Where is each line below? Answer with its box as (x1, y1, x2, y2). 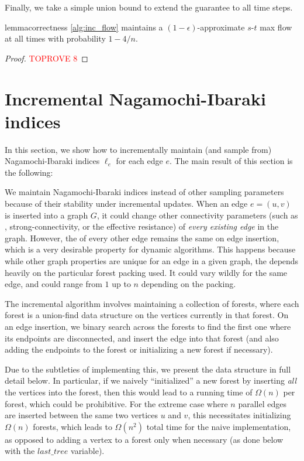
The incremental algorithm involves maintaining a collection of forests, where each (5, 297, 299, 309)
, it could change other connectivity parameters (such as (96, 209, 298, 221)
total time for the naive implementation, (146, 420, 291, 432)
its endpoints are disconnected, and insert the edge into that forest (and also (5, 332, 279, 344)
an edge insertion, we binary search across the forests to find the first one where (5, 320, 291, 332)
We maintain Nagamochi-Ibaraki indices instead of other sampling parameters (5, 186, 284, 198)
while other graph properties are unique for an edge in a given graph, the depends (5, 255, 299, 267)
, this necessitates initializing (188, 409, 291, 421)
